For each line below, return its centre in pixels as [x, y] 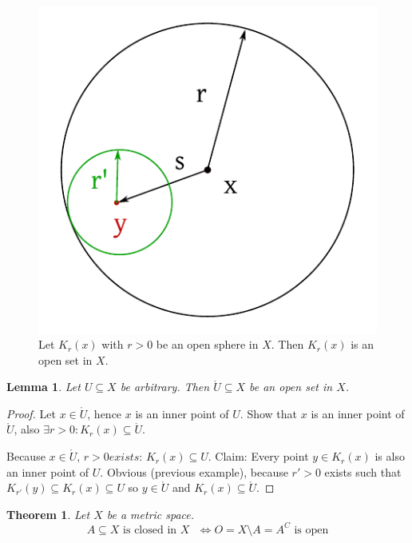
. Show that [269, 413]
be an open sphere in [207, 344]
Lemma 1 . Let [44, 387]
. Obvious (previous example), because [194, 471]
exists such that [363, 471]
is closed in [150, 530]
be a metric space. [151, 514]
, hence [105, 413]
